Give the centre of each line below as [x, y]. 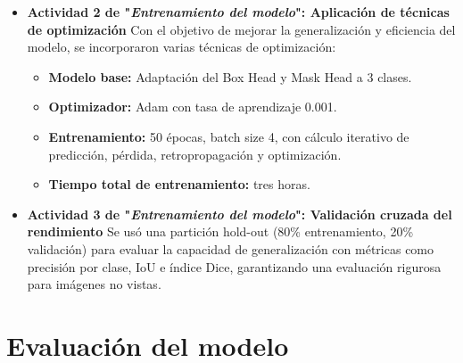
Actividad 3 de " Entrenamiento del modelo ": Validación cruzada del [240, 214]
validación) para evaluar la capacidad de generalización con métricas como [231, 248]
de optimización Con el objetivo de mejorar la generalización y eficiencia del [241, 29]
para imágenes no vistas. [94, 284]
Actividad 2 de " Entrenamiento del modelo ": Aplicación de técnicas [238, 12]
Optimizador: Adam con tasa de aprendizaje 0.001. [193, 107]
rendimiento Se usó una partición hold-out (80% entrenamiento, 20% [220, 231]
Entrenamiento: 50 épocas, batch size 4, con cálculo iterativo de [229, 136]
